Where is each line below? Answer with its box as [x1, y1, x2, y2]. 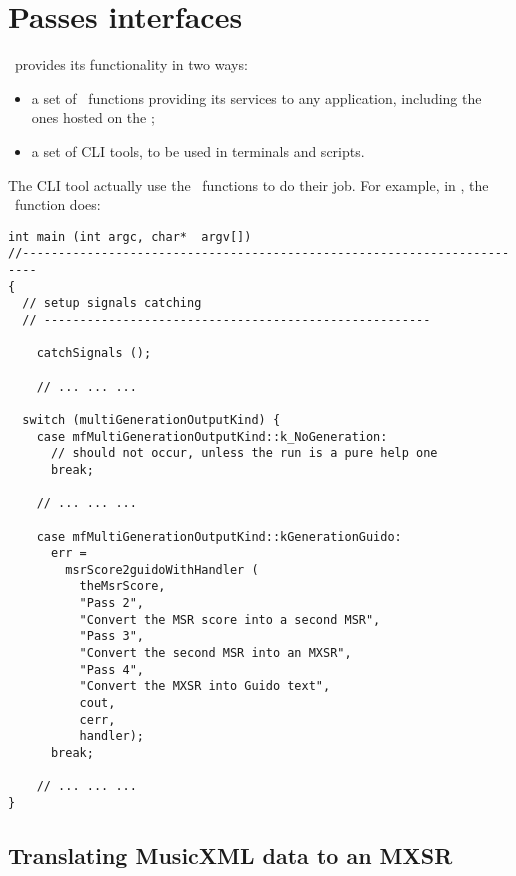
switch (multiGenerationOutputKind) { [22, 412, 281, 427]
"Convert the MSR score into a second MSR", [79, 612, 381, 627]
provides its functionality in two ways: [14, 54, 248, 75]
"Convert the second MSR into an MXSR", [79, 646, 352, 661]
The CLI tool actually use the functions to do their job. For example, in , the [8, 174, 489, 195]
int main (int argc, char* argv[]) [8, 229, 252, 244]
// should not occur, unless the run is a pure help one [50, 446, 438, 461]
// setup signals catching [22, 296, 202, 311]
